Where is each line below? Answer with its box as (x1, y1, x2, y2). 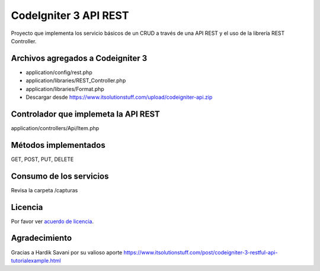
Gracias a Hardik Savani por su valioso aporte (11, 249, 123, 256)
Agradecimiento (11, 233, 72, 243)
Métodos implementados (11, 140, 106, 150)
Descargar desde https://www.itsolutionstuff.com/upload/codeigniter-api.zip (25, 93, 213, 101)
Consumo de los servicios (11, 171, 109, 181)
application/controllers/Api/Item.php (11, 124, 100, 131)
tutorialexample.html (11, 257, 62, 264)
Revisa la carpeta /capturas (11, 186, 78, 193)
